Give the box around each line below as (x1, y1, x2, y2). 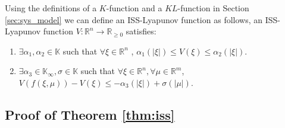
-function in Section (177, 2, 249, 14)
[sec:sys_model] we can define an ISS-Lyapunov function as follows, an (5, 13, 263, 25)
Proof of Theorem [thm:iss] (5, 105, 175, 123)
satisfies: (126, 25, 156, 37)
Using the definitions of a (5, 2, 97, 14)
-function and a (106, 2, 162, 14)
